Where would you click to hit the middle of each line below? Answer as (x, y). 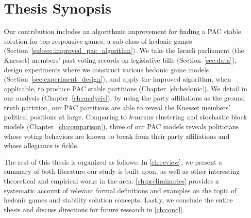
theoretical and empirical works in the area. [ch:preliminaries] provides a (111, 181)
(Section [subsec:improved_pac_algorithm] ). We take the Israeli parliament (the (124, 50)
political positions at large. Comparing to (66, 117)
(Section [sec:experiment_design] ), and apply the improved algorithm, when (117, 79)
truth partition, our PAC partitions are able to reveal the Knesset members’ (117, 107)
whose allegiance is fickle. (42, 145)
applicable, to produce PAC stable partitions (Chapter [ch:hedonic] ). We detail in (126, 88)
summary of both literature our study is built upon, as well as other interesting (122, 171)
